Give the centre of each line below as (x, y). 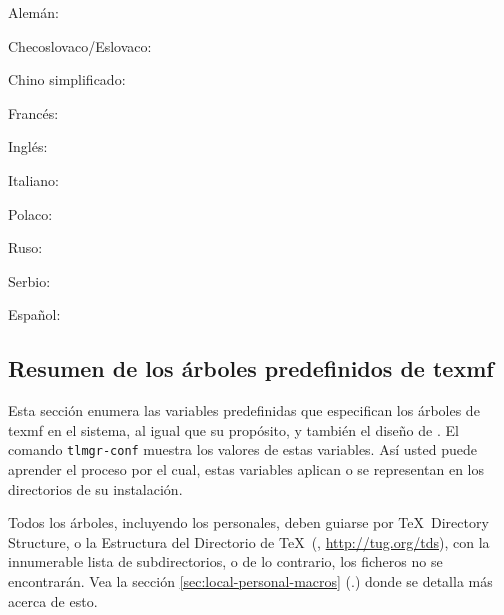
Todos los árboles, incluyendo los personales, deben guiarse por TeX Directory (248, 522)
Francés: (33, 112)
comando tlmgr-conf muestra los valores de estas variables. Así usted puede (242, 449)
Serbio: (29, 280)
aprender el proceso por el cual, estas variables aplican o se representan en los (246, 468)
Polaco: (30, 213)
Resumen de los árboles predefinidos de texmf (251, 368)
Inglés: (28, 146)
